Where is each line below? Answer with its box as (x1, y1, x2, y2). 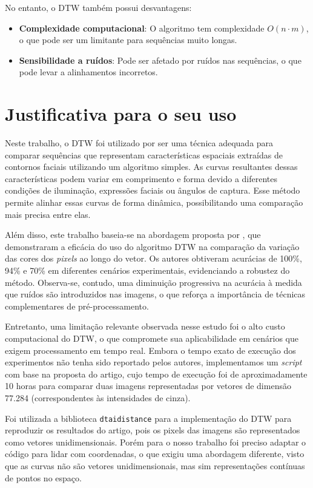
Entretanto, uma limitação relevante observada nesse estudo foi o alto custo (5, 320, 285, 333)
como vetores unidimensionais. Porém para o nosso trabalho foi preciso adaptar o (5, 435, 306, 448)
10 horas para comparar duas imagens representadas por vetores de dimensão (5, 379, 291, 392)
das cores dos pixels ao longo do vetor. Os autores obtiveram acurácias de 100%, (5, 252, 302, 265)
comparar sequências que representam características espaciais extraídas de (5, 148, 283, 161)
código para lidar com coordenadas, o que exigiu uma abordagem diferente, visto (5, 447, 305, 460)
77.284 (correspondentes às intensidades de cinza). (5, 391, 191, 404)
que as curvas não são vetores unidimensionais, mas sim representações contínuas (5, 459, 305, 472)
